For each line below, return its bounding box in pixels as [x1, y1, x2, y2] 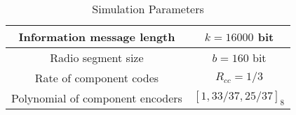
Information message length [18, 29, 175, 45]
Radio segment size [50, 49, 144, 66]
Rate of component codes [34, 70, 159, 86]
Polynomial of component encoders [11, 90, 182, 106]
